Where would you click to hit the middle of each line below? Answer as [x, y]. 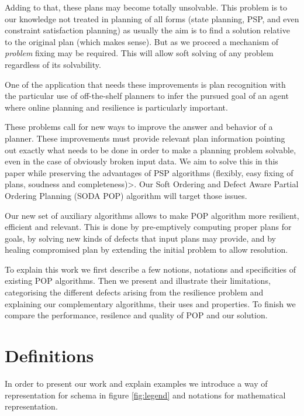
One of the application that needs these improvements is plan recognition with [145, 84]
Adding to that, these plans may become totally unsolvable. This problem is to [146, 7]
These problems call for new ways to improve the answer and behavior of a [139, 127]
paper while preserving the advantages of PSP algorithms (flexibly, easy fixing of [149, 172]
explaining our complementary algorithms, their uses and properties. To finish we [150, 303]
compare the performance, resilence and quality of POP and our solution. [136, 315]
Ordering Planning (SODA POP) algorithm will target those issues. [126, 195]
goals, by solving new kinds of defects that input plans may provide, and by [141, 238]
